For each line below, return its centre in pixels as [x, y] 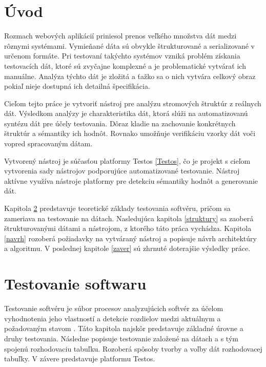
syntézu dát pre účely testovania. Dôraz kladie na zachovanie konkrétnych [120, 123]
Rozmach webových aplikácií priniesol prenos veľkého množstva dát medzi [120, 36]
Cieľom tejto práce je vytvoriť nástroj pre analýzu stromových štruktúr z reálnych [133, 103]
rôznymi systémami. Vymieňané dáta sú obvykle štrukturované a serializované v [129, 45]
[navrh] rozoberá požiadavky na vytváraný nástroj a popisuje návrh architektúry [130, 238]
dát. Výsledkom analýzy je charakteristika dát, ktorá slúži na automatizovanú [126, 113]
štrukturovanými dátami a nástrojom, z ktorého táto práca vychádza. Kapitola [128, 228]
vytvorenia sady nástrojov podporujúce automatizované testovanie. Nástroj [122, 171]
